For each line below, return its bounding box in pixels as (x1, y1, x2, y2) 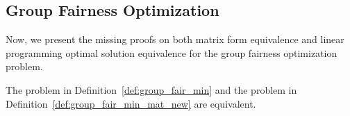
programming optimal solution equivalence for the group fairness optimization (6, 45, 337, 60)
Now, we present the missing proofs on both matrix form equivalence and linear (6, 32, 344, 47)
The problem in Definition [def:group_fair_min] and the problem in (6, 82, 297, 97)
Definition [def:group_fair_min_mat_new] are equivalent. (6, 96, 256, 110)
